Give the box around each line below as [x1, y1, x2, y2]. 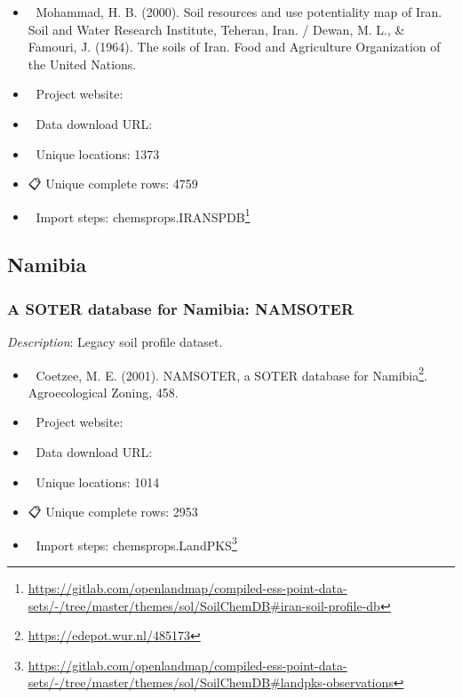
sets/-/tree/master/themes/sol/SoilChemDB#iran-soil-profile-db [28, 596, 380, 614]
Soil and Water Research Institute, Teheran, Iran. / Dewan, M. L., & [28, 20, 405, 38]
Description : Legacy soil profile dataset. [7, 333, 223, 350]
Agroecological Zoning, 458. [28, 382, 179, 401]
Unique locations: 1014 [36, 472, 160, 491]
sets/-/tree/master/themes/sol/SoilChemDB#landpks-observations [28, 673, 394, 692]
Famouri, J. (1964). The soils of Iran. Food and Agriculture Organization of [28, 37, 441, 56]
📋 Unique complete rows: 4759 [28, 174, 198, 193]
